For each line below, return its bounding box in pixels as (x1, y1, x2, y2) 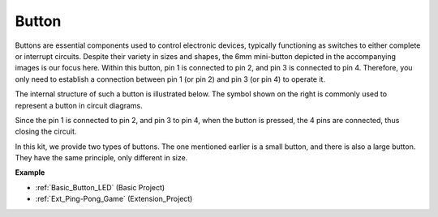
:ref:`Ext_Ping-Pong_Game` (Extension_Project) (35, 194, 193, 204)
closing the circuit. (15, 126, 77, 137)
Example (15, 168, 45, 177)
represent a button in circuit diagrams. (15, 100, 144, 110)
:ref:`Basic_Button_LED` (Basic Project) (35, 182, 165, 192)
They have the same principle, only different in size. (15, 153, 188, 163)
